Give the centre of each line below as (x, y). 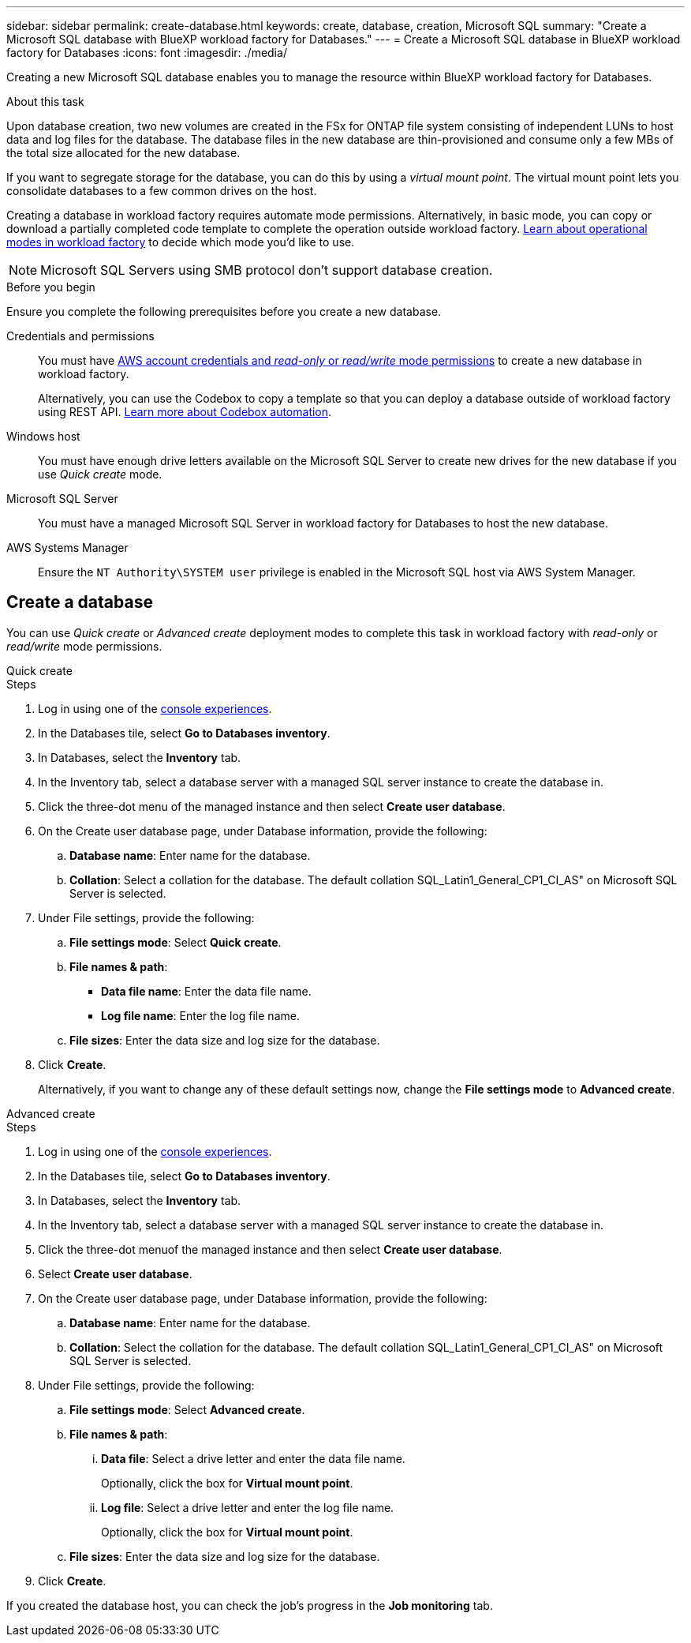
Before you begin (51, 287)
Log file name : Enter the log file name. (200, 1015)
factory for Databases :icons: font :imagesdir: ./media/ (147, 53)
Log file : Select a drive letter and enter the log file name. (248, 1507)
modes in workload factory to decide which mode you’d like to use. (181, 242)
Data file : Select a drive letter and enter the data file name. (253, 1458)
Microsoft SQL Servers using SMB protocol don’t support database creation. (267, 270)
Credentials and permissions (80, 336)
